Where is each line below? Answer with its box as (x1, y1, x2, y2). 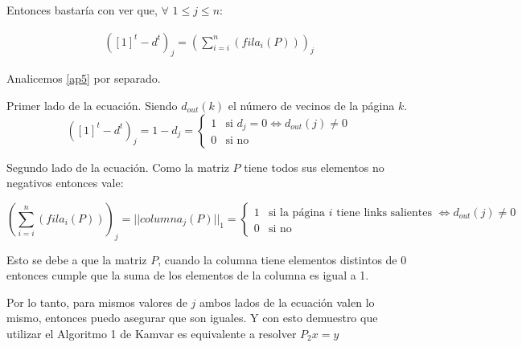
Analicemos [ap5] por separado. (6, 70, 161, 87)
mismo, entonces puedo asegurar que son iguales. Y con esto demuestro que (6, 309, 378, 326)
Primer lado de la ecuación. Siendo (6, 97, 178, 114)
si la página (269, 206, 326, 218)
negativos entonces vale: (6, 174, 124, 191)
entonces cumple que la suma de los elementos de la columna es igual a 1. (6, 267, 369, 284)
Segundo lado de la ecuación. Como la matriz (6, 158, 229, 175)
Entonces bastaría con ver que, (6, 2, 158, 18)
